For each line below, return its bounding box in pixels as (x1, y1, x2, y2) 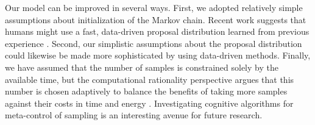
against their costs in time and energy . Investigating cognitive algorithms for (5, 96, 294, 109)
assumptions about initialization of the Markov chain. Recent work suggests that (5, 13, 306, 26)
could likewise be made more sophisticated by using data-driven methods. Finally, (5, 49, 311, 62)
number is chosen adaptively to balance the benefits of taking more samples (5, 85, 288, 98)
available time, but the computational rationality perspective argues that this (5, 73, 294, 85)
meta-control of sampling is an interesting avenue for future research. (5, 109, 263, 121)
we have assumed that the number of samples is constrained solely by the (5, 60, 278, 73)
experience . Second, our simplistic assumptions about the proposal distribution (5, 37, 302, 49)
